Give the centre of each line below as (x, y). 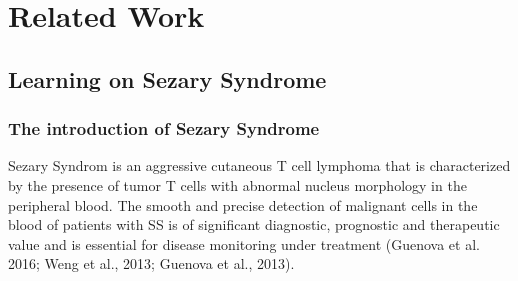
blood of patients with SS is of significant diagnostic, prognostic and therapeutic (254, 224)
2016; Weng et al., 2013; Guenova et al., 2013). (151, 263)
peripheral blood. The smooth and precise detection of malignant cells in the (243, 204)
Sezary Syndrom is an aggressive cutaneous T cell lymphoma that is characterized (259, 165)
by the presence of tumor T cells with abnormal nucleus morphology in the (237, 184)
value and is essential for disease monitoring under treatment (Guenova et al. (244, 243)
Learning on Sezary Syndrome (167, 78)
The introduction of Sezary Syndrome (164, 128)
